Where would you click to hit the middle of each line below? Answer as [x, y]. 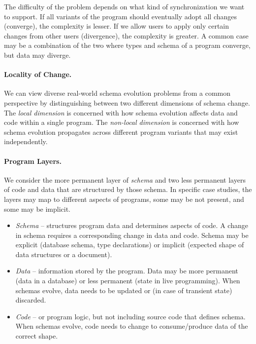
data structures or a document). [64, 254]
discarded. [31, 300]
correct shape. [37, 336]
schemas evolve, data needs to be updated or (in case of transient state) [124, 290]
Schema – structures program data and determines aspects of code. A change [132, 225]
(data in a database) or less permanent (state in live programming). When [128, 281]
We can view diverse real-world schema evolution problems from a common [117, 93]
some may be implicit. [37, 209]
